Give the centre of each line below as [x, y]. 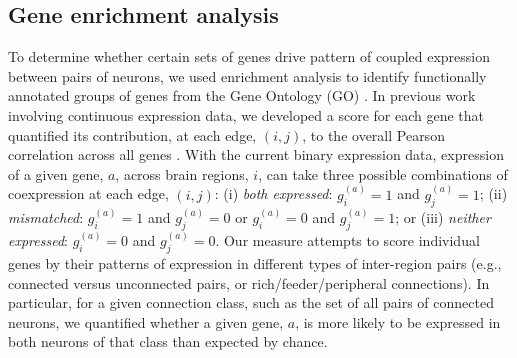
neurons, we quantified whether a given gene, [146, 321]
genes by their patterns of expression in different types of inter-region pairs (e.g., [255, 263]
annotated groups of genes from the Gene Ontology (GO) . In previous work [242, 95]
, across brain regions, [182, 173]
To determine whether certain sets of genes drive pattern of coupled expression [249, 56]
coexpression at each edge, [88, 193]
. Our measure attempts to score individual [347, 240]
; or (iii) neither [443, 217]
